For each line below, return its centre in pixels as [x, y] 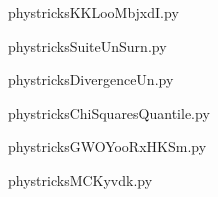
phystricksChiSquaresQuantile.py [109, 112]
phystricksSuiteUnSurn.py [87, 45]
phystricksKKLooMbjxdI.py [93, 12]
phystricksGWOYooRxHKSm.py [107, 146]
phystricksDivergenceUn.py [91, 79]
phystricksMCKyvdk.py [80, 179]
